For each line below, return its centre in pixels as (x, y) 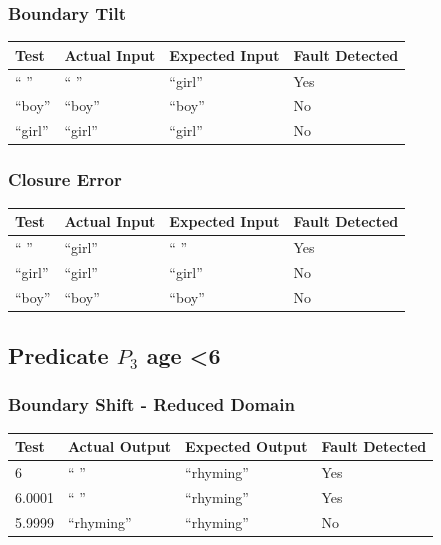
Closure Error (65, 179)
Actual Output (119, 446)
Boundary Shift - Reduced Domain (151, 404)
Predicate (58, 355)
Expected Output (246, 446)
